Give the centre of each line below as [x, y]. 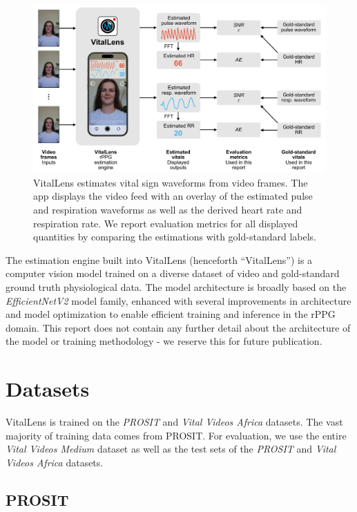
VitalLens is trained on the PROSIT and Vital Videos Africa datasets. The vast [174, 422]
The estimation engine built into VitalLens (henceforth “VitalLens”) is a [159, 259]
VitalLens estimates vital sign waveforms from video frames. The [171, 182]
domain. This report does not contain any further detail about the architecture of [178, 327]
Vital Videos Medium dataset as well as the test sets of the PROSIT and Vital [171, 449]
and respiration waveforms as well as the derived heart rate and [168, 209]
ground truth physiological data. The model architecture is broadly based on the [176, 286]
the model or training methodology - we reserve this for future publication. [164, 341]
